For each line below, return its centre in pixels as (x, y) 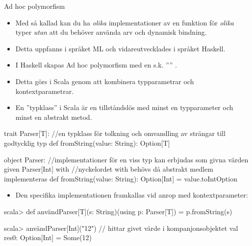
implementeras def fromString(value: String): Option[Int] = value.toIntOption (121, 178)
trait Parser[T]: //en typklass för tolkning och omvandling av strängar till (115, 133)
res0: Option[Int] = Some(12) (48, 237)
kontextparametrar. (45, 91)
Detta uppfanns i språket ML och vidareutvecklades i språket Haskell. (120, 48)
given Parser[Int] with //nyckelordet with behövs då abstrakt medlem (109, 169)
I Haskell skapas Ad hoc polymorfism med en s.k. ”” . (96, 65)
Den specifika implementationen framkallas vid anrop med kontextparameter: (132, 195)
